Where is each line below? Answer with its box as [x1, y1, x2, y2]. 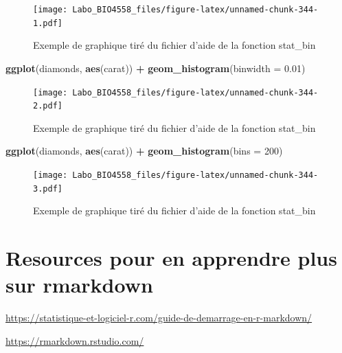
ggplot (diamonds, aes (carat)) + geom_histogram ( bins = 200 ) [5, 144, 283, 158]
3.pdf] [33, 183, 62, 194]
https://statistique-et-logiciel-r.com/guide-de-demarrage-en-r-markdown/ [5, 310, 312, 325]
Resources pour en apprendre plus [5, 244, 337, 272]
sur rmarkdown [5, 271, 153, 299]
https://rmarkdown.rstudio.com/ [5, 333, 144, 348]
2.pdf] [33, 101, 62, 111]
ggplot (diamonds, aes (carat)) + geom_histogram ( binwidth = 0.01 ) [5, 60, 306, 75]
